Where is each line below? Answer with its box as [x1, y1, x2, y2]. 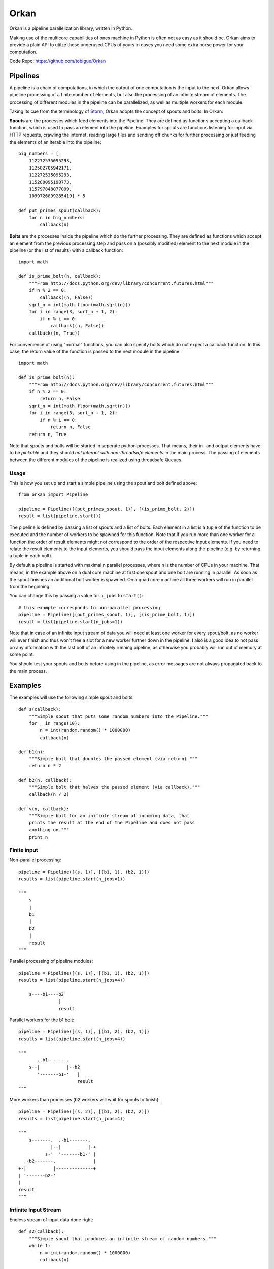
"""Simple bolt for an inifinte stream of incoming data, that [28, 813, 190, 819]
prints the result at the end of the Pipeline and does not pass [28, 820, 195, 826]
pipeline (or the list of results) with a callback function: [9, 247, 123, 253]
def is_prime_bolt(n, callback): [18, 273, 101, 279]
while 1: [28, 1243, 51, 1249]
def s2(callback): [18, 1228, 64, 1234]
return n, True [28, 431, 67, 437]
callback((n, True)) [28, 330, 80, 336]
